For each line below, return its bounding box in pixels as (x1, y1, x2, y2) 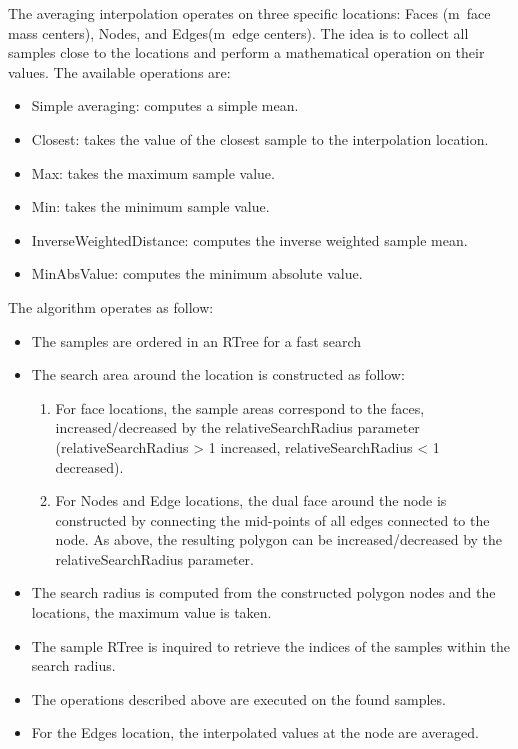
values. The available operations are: (8, 61, 231, 82)
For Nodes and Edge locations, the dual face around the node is (55, 490, 447, 511)
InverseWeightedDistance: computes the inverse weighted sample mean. (31, 229, 468, 250)
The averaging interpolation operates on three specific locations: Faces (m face (8, 3, 491, 23)
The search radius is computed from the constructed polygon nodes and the (31, 582, 496, 603)
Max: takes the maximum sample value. (31, 162, 275, 183)
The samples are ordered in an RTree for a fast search (31, 330, 362, 351)
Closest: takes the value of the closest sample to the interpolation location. (31, 128, 489, 149)
